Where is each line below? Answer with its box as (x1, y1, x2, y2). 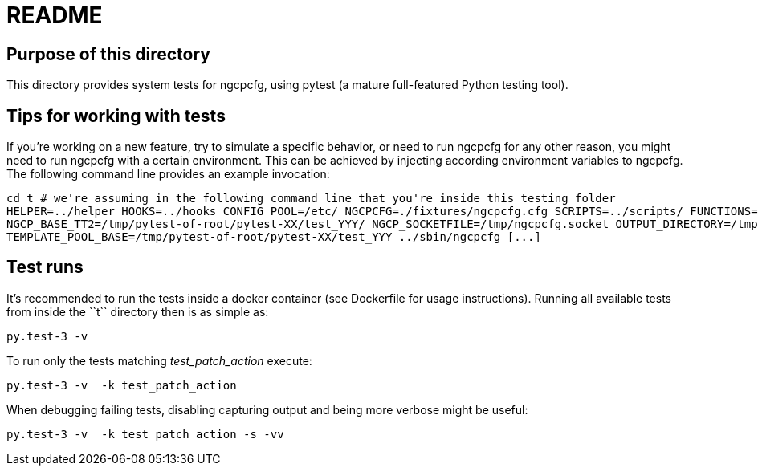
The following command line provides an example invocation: (6, 167, 330, 181)
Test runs (6, 257, 84, 278)
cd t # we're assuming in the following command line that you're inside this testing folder (6, 192, 616, 205)
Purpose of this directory (6, 43, 210, 64)
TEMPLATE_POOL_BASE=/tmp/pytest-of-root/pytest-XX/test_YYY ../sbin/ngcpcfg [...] (6, 230, 541, 244)
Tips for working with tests (6, 105, 226, 126)
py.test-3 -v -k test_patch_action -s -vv (6, 427, 284, 441)
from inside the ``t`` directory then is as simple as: (6, 304, 269, 319)
